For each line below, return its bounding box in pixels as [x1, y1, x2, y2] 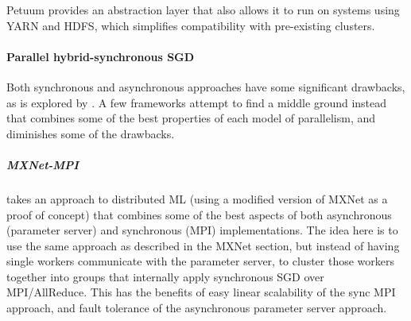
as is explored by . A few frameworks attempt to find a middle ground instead [6, 94, 387, 110]
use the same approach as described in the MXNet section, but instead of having [6, 237, 400, 253]
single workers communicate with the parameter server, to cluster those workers [6, 253, 395, 269]
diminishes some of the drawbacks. [6, 125, 175, 141]
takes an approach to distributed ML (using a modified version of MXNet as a [6, 190, 388, 207]
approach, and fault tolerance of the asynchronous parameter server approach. [6, 300, 387, 316]
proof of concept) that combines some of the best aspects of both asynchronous [6, 206, 392, 222]
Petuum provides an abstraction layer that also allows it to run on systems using [6, 2, 400, 17]
